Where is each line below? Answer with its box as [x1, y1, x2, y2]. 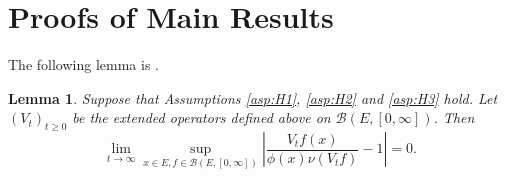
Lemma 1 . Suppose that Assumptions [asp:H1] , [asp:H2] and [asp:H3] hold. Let [8, 87, 498, 108]
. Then [433, 107, 475, 128]
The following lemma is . [8, 54, 159, 75]
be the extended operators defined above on [72, 107, 331, 128]
